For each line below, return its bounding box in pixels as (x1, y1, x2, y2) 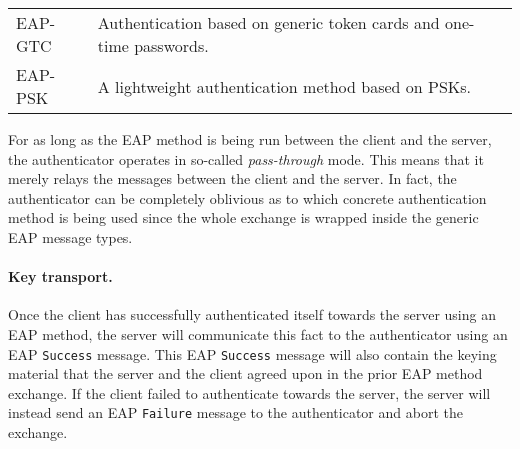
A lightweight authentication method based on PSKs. (97, 74, 472, 98)
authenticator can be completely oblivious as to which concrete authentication (8, 187, 487, 208)
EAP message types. (8, 226, 133, 247)
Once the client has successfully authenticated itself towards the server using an (8, 304, 496, 325)
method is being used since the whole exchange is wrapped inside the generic (8, 207, 479, 228)
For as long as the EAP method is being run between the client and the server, (8, 129, 492, 149)
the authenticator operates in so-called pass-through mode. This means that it (8, 148, 484, 169)
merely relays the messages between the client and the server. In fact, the (8, 168, 457, 189)
